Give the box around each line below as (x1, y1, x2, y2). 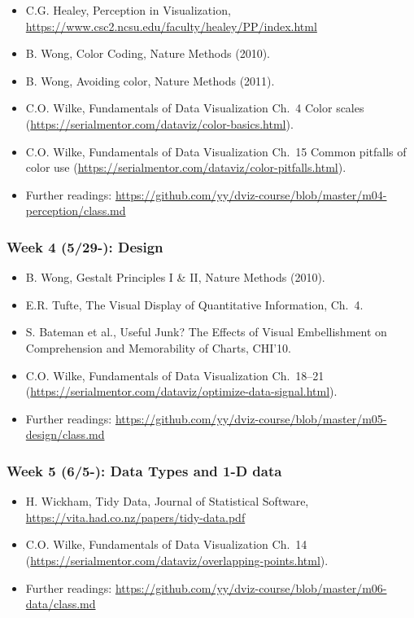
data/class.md (25, 595, 96, 612)
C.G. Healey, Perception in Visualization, (25, 2, 231, 18)
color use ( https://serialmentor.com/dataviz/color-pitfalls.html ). (25, 159, 346, 176)
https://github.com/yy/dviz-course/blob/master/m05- (115, 410, 387, 427)
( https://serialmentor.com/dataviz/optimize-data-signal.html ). (25, 383, 338, 400)
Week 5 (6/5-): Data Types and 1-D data (7, 460, 282, 480)
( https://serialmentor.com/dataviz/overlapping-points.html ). (25, 551, 329, 568)
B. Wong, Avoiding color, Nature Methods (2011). (25, 72, 275, 89)
